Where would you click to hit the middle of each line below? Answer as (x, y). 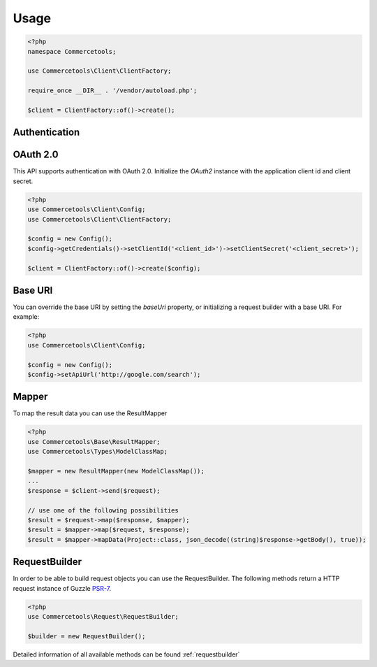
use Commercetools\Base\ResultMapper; (94, 442)
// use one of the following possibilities (103, 510)
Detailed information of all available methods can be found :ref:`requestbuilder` (126, 654)
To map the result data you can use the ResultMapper (90, 413)
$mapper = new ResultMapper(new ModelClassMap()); (116, 471)
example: (26, 317)
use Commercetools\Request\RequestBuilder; (103, 616)
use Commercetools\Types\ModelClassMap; (97, 452)
